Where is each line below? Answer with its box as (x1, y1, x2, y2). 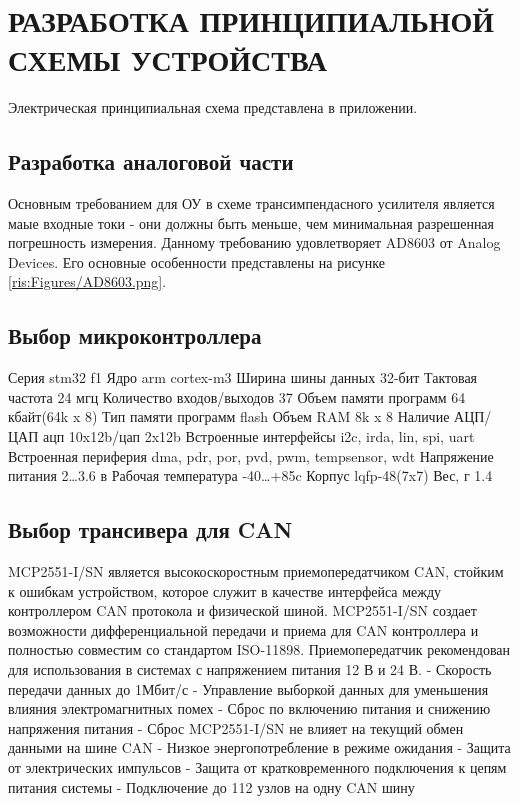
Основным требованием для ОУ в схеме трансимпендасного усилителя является (8, 193, 495, 214)
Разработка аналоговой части (8, 146, 294, 177)
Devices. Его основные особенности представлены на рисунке (8, 251, 385, 272)
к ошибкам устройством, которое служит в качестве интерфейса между (8, 580, 442, 601)
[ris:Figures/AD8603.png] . (8, 271, 167, 292)
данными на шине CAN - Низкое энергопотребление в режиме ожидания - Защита (8, 737, 511, 758)
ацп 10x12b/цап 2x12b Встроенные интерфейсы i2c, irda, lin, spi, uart (42, 426, 475, 447)
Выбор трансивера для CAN (8, 514, 293, 545)
